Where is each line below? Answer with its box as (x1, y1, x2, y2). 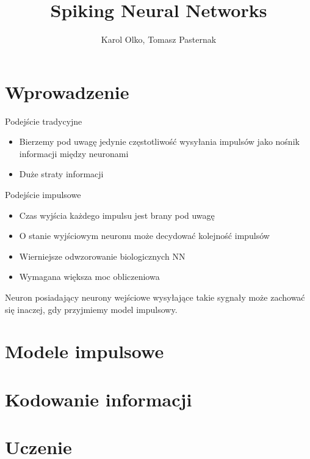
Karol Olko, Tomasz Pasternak (101, 33, 217, 46)
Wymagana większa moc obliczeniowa (19, 270, 160, 283)
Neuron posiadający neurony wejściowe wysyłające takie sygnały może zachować (5, 291, 305, 303)
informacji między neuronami (19, 147, 129, 160)
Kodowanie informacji (5, 386, 192, 411)
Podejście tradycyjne (5, 114, 82, 127)
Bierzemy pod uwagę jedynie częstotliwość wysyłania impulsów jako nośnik (19, 135, 300, 148)
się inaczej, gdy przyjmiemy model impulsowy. (5, 303, 178, 315)
